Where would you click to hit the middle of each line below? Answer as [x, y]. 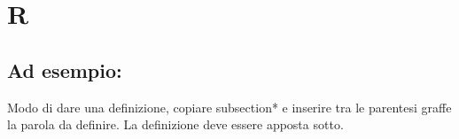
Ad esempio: [65, 69]
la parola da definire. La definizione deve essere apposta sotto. [175, 124]
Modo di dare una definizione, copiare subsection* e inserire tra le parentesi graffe [229, 107]
